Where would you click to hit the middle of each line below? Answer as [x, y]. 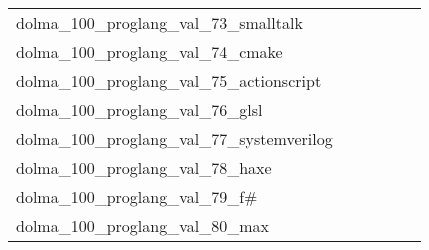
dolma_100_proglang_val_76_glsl [139, 109]
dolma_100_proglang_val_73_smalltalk [159, 22]
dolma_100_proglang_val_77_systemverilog [174, 138]
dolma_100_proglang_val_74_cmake [149, 51]
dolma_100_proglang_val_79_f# [137, 196]
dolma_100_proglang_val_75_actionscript [169, 80]
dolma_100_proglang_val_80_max [142, 225]
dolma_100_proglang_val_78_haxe [144, 167]
